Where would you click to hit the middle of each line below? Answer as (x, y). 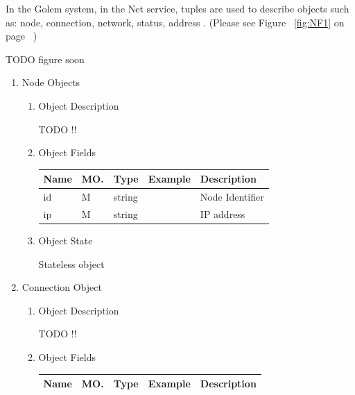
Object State (66, 241)
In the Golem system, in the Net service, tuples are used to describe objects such (177, 8)
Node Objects (51, 82)
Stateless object (71, 263)
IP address (223, 213)
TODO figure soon (45, 59)
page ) (21, 36)
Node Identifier (232, 197)
